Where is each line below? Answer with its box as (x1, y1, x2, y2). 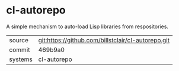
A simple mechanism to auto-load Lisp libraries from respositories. (6, 23, 169, 30)
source (9, 36, 28, 44)
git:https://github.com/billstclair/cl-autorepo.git (38, 36, 170, 44)
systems (9, 55, 33, 63)
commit (9, 45, 30, 53)
